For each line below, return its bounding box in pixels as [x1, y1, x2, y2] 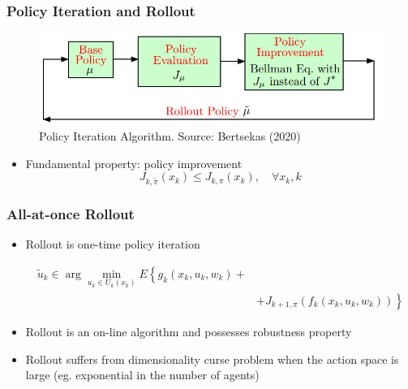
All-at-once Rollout [6, 203, 135, 223]
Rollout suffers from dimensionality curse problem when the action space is [25, 350, 399, 367]
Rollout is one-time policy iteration [25, 236, 200, 253]
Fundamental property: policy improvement [25, 154, 243, 171]
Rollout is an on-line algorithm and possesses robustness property [25, 323, 352, 340]
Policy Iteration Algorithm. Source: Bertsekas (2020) [39, 127, 301, 144]
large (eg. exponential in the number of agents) [25, 366, 260, 383]
